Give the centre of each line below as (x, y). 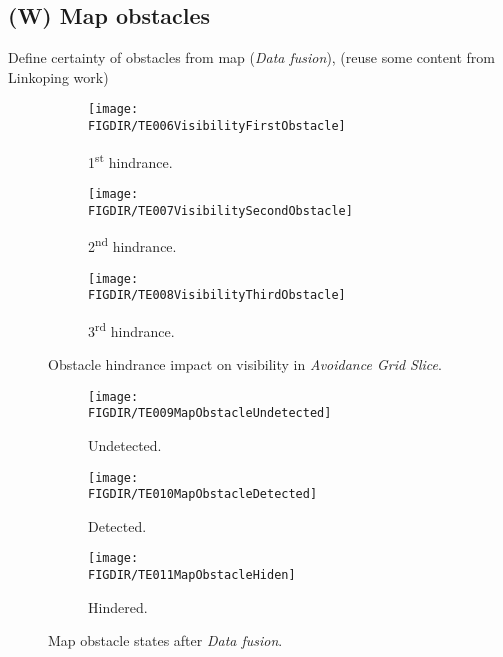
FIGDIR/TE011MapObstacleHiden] (192, 575)
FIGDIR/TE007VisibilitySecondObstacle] (220, 210)
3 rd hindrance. (131, 329)
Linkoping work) (58, 76)
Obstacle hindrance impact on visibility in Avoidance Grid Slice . (245, 364)
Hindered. (118, 606)
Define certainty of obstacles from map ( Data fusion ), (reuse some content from (251, 57)
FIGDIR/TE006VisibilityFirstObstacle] (217, 126)
